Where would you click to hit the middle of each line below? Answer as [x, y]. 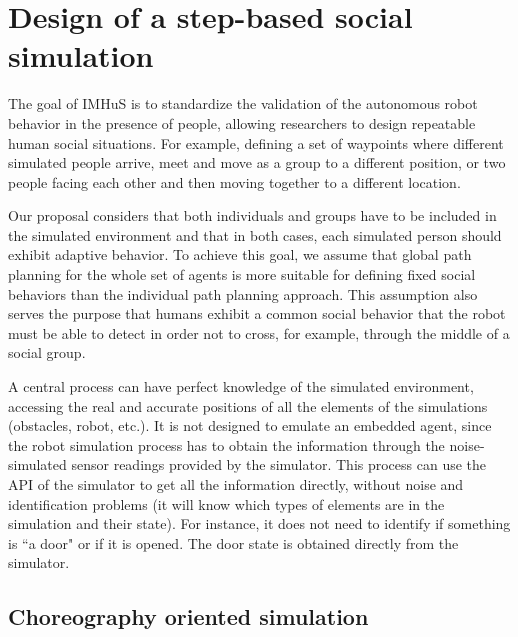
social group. [47, 352]
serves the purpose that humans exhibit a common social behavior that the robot [257, 313]
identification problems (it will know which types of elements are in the [226, 503]
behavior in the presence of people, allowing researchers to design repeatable [242, 122]
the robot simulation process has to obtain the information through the [226, 444]
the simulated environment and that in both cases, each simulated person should [255, 234]
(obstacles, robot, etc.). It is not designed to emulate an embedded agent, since [250, 425]
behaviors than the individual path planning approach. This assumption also [243, 293]
